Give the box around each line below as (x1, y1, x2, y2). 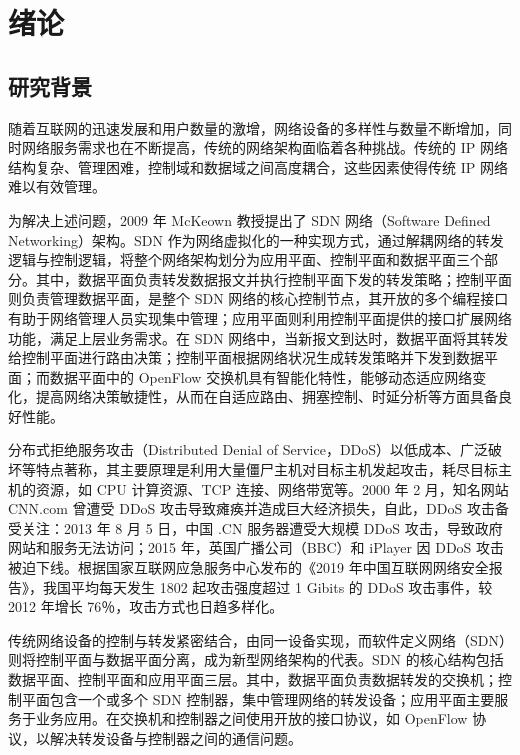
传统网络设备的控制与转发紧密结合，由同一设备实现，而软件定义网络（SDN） (8, 629, 506, 650)
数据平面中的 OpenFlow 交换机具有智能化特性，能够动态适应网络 (49, 366, 473, 387)
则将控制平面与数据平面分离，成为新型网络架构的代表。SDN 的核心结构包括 (8, 649, 504, 670)
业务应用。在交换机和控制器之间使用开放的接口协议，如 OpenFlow (35, 708, 468, 729)
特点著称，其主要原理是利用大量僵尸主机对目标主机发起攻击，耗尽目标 (35, 459, 498, 480)
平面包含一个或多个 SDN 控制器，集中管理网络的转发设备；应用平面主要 (21, 688, 495, 709)
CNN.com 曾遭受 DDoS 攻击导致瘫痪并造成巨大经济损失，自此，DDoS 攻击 (8, 498, 495, 519)
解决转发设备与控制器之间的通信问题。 (49, 727, 302, 748)
